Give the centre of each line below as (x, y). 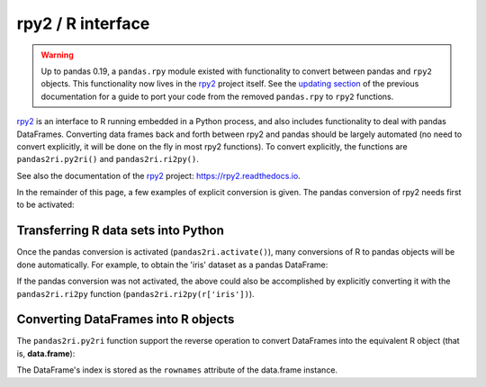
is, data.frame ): (46, 353)
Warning (57, 55)
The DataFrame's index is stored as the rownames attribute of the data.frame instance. (177, 370)
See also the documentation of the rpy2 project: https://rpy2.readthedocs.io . (158, 175)
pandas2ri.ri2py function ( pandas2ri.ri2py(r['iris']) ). (136, 293)
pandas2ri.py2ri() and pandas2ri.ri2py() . (108, 159)
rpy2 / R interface (83, 23)
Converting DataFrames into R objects (126, 319)
